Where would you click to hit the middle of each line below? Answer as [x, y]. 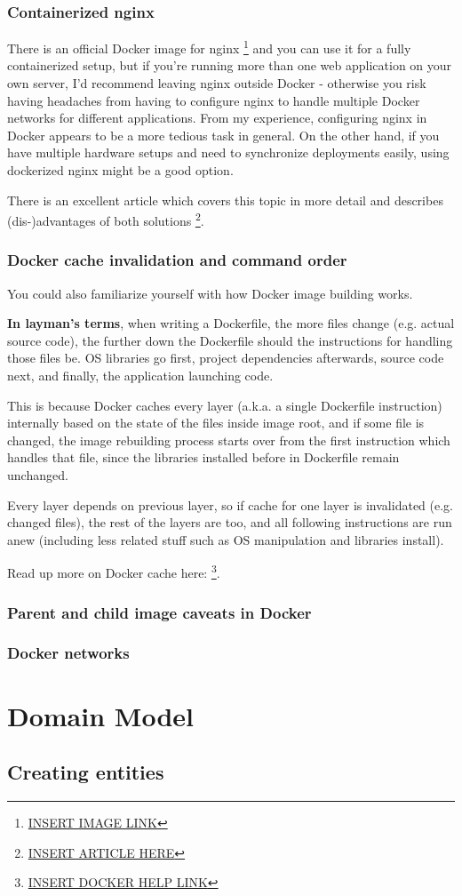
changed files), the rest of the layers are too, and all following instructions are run [230, 522]
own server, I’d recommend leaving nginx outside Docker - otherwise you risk [217, 83]
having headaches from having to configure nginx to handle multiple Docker [214, 100]
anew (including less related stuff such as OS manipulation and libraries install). [226, 539]
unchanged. [38, 475]
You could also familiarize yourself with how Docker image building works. [210, 293]
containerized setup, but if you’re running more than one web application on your [230, 65]
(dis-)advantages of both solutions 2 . [106, 219]
